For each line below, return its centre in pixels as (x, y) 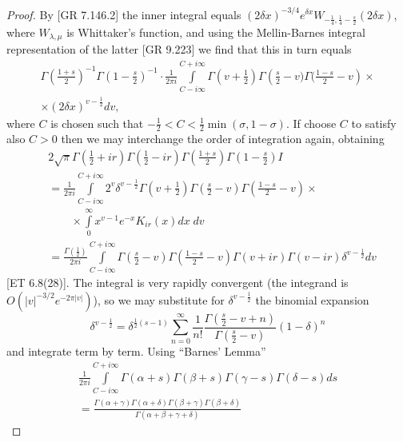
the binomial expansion (312, 299)
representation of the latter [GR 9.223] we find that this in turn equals (179, 49)
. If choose (311, 123)
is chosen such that (97, 123)
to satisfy (374, 123)
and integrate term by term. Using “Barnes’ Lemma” (136, 350)
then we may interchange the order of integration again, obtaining (223, 139)
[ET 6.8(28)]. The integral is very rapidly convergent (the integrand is (178, 283)
